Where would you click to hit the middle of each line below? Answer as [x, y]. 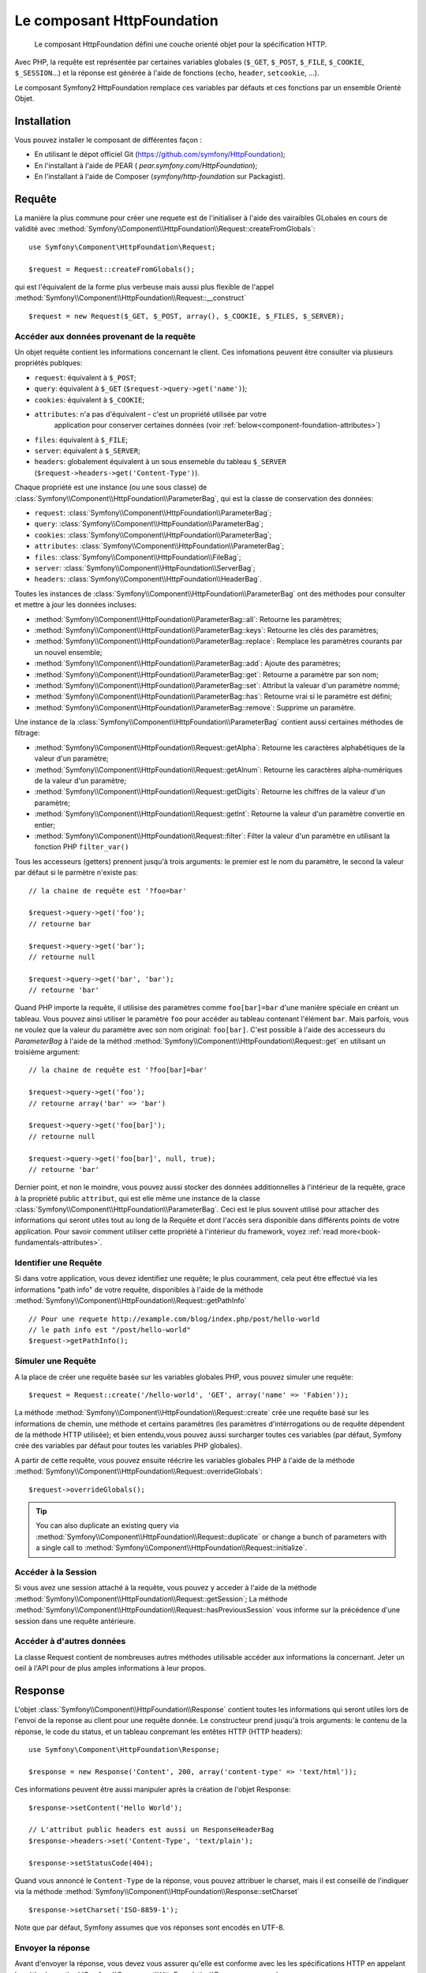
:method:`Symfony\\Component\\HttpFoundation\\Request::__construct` [131, 298]
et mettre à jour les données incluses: [76, 605]
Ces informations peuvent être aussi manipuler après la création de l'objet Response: [153, 1790]
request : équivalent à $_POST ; [86, 377]
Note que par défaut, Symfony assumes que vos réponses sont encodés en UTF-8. [150, 1928]
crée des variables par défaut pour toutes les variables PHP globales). [128, 1446]
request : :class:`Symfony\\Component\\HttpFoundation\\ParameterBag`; [153, 513]
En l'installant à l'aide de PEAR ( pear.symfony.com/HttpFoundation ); [146, 165]
